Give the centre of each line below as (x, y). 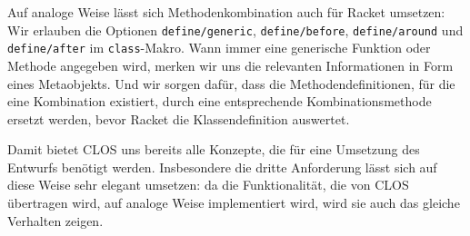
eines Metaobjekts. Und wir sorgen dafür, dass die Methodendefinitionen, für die (231, 83)
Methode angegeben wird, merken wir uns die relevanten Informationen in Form (230, 65)
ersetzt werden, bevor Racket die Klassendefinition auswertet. (179, 118)
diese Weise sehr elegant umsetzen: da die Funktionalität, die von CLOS (208, 185)
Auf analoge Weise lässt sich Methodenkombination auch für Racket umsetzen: (226, 12)
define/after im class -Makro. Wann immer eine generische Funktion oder (219, 48)
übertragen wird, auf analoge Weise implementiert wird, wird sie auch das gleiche (234, 203)
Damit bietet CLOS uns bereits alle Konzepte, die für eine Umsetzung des (214, 149)
